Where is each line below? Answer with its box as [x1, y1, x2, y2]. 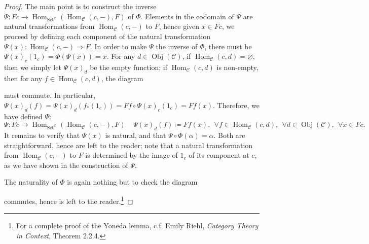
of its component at [189, 150, 249, 160]
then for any [4, 73, 43, 83]
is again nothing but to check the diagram [67, 177, 198, 187]
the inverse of [156, 41, 198, 51]
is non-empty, [216, 61, 259, 72]
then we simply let [4, 61, 61, 72]
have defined [4, 111, 43, 121]
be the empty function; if [90, 61, 167, 72]
